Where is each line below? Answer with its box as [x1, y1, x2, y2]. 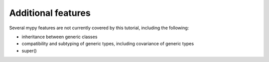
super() [21, 48, 37, 54]
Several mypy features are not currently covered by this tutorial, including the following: [9, 25, 189, 31]
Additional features [9, 7, 91, 18]
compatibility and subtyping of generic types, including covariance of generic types [21, 41, 194, 47]
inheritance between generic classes [21, 34, 98, 40]
